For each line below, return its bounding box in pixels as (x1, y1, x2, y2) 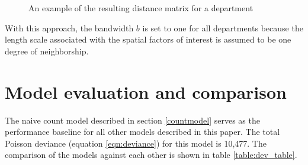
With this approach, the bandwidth (5, 21, 134, 34)
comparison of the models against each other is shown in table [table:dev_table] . (5, 148, 297, 161)
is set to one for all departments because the (142, 21, 303, 34)
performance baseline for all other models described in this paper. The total (5, 125, 280, 138)
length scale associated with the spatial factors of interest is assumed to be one (5, 33, 291, 46)
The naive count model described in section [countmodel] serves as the (5, 114, 260, 126)
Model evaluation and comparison (5, 79, 287, 103)
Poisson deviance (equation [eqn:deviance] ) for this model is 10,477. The (5, 137, 267, 149)
